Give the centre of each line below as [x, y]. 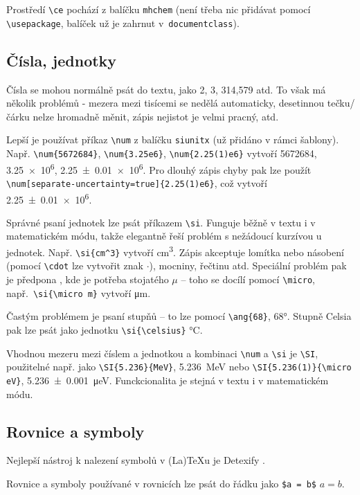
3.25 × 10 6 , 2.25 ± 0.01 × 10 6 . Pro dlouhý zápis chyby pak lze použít [159, 168]
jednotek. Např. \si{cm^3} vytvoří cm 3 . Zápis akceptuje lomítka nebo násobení [175, 251]
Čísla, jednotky [62, 60]
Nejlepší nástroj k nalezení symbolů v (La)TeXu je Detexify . [136, 460]
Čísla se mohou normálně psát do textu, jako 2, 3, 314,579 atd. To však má [166, 89]
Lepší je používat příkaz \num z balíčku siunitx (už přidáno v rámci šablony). [173, 139]
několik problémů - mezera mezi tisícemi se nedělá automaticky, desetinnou [165, 103]
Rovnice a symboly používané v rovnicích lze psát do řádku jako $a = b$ [161, 483]
